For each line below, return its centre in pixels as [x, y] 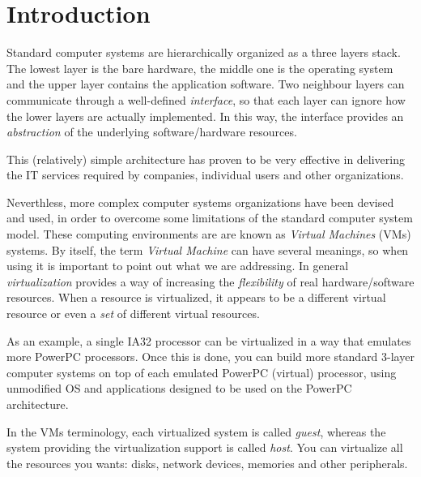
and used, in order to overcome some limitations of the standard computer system [210, 218]
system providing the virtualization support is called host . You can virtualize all [205, 447]
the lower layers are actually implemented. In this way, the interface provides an [205, 116]
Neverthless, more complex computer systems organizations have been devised [200, 202]
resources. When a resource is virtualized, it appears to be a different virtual [196, 297]
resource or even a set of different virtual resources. [133, 314]
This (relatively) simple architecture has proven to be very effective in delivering [206, 159]
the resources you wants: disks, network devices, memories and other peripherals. [207, 463]
